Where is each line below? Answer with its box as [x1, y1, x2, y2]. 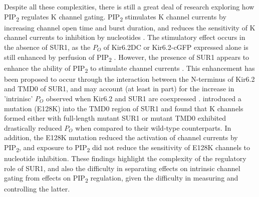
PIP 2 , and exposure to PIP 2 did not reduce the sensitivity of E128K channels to [4, 142, 250, 154]
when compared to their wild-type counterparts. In [75, 122, 231, 133]
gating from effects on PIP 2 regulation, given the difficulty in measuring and [4, 173, 238, 185]
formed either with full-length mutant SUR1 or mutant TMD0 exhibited [4, 113, 226, 123]
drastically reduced [4, 122, 62, 133]
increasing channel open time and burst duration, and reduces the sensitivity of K [4, 22, 255, 32]
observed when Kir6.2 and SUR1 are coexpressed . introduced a [46, 93, 241, 103]
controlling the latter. [4, 184, 70, 194]
